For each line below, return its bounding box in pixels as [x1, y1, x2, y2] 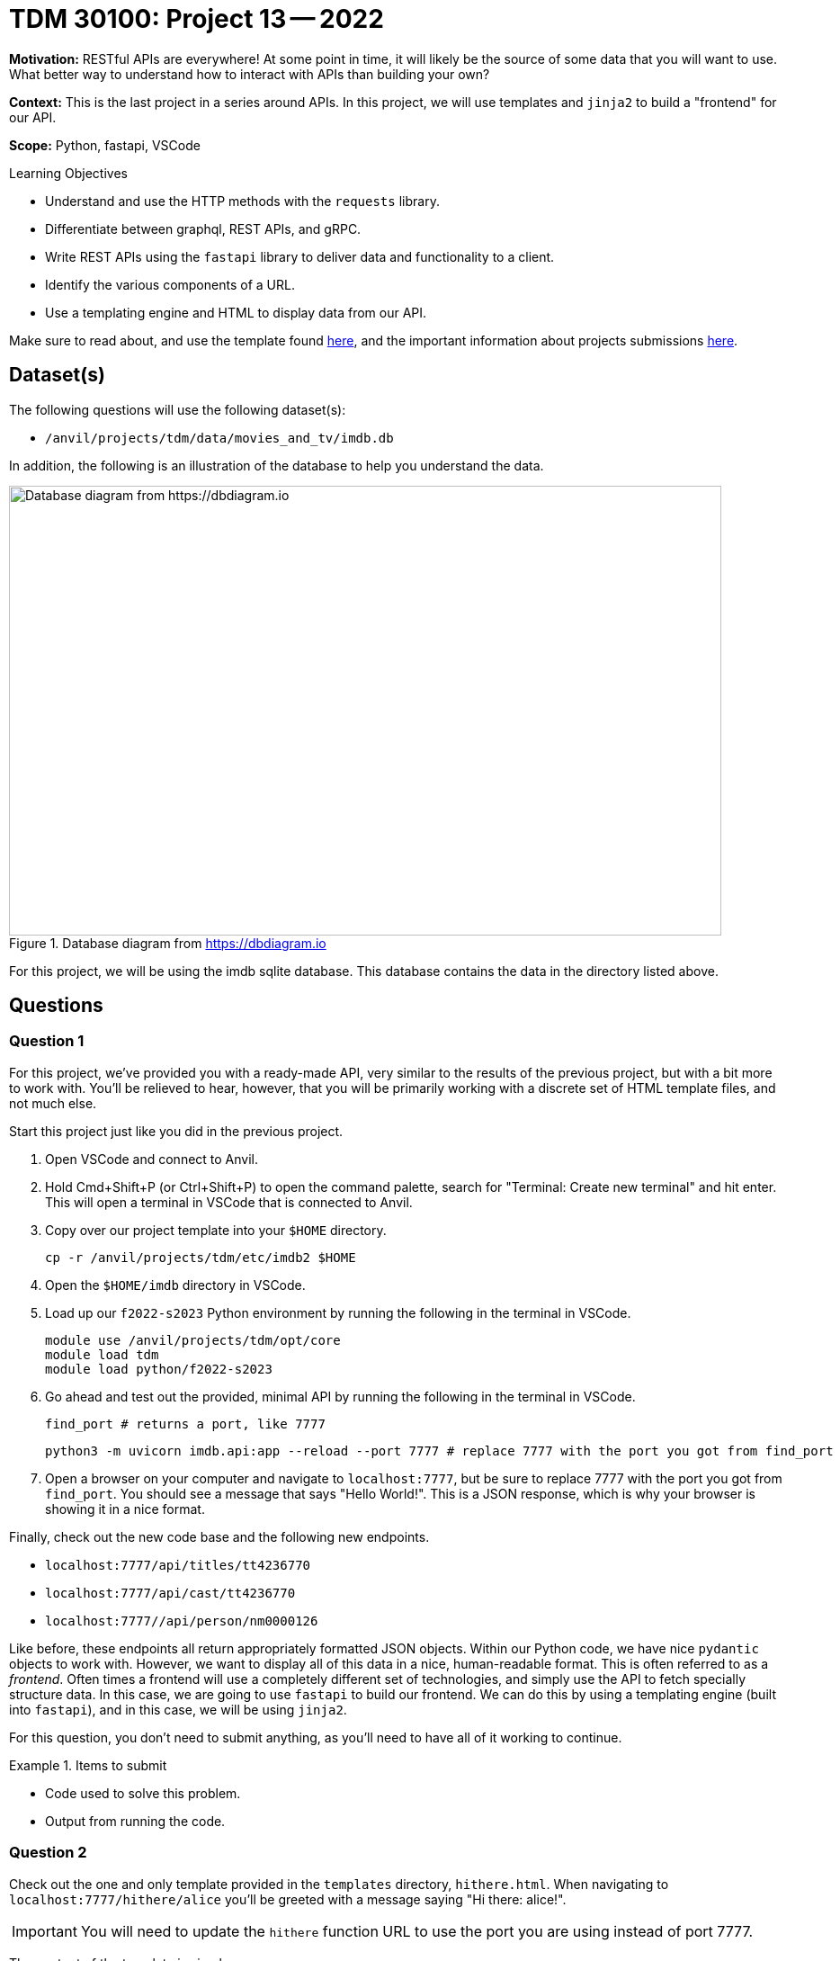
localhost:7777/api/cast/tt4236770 [45, 1585, 296, 1600]
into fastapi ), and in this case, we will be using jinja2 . [9, 1701, 347, 1717]
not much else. [9, 1095, 97, 1111]
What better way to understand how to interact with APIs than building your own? [9, 66, 490, 82]
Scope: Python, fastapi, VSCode [9, 137, 201, 153]
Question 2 [9, 1843, 87, 1862]
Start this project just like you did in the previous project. [9, 1123, 344, 1139]
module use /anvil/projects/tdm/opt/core [45, 1332, 341, 1348]
